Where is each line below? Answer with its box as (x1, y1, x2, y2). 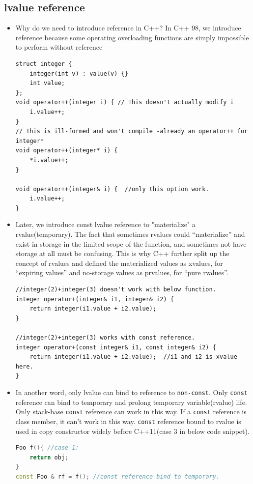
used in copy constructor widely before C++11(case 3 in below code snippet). (15, 426, 250, 436)
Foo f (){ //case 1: (15, 444, 79, 452)
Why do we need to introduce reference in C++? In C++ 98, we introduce (15, 23, 241, 33)
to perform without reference (15, 42, 103, 52)
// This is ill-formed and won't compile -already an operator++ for (15, 128, 248, 135)
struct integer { (15, 60, 72, 67)
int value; (29, 80, 65, 87)
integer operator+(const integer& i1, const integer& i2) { (15, 343, 216, 351)
